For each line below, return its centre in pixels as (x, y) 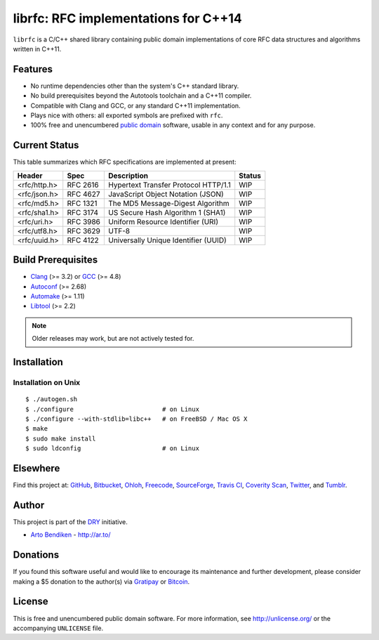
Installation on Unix (47, 382)
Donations (36, 555)
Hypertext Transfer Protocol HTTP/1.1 (169, 185)
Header (30, 176)
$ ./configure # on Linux (113, 409)
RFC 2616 (83, 185)
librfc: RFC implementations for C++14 (127, 18)
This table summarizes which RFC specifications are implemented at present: (125, 162)
